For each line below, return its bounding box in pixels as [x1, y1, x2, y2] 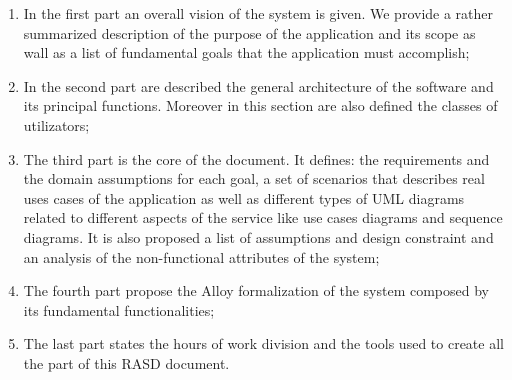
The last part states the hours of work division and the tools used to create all [23, 333, 504, 354]
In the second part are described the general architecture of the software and [23, 75, 494, 96]
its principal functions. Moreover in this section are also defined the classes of [23, 95, 498, 116]
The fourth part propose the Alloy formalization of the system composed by [23, 280, 489, 301]
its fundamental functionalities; [23, 299, 215, 320]
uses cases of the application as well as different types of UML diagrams [23, 187, 465, 208]
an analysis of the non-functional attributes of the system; [23, 246, 380, 267]
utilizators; [23, 114, 90, 135]
